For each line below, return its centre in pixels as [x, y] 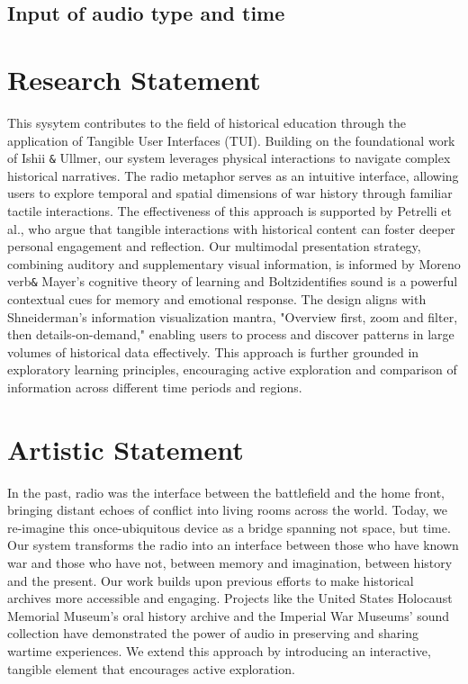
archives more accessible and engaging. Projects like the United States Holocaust [230, 598]
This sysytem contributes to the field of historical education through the [207, 122]
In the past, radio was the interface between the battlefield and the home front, [226, 492]
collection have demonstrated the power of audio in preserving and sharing [213, 633]
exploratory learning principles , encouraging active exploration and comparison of [232, 369]
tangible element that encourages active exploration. [151, 668]
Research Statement [134, 79]
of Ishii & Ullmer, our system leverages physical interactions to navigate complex [229, 158]
